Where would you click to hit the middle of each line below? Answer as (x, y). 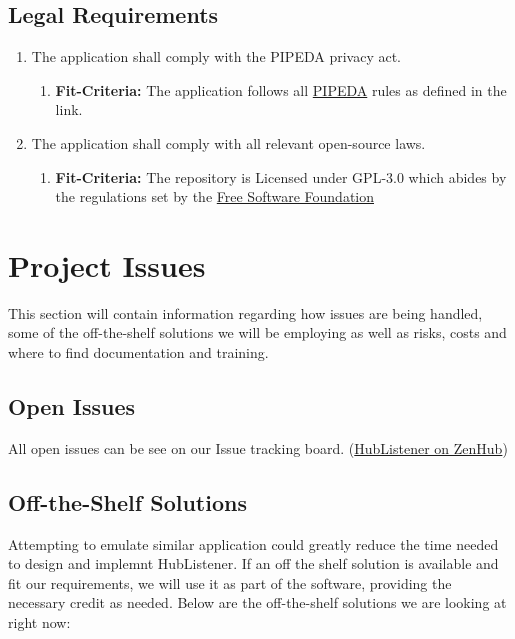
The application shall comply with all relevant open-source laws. (228, 142)
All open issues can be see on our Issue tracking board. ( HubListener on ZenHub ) (258, 447)
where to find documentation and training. (138, 352)
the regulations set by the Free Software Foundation (215, 196)
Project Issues (107, 264)
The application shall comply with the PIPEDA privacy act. (216, 56)
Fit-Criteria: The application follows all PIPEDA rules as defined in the (281, 89)
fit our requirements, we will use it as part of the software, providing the (230, 582)
